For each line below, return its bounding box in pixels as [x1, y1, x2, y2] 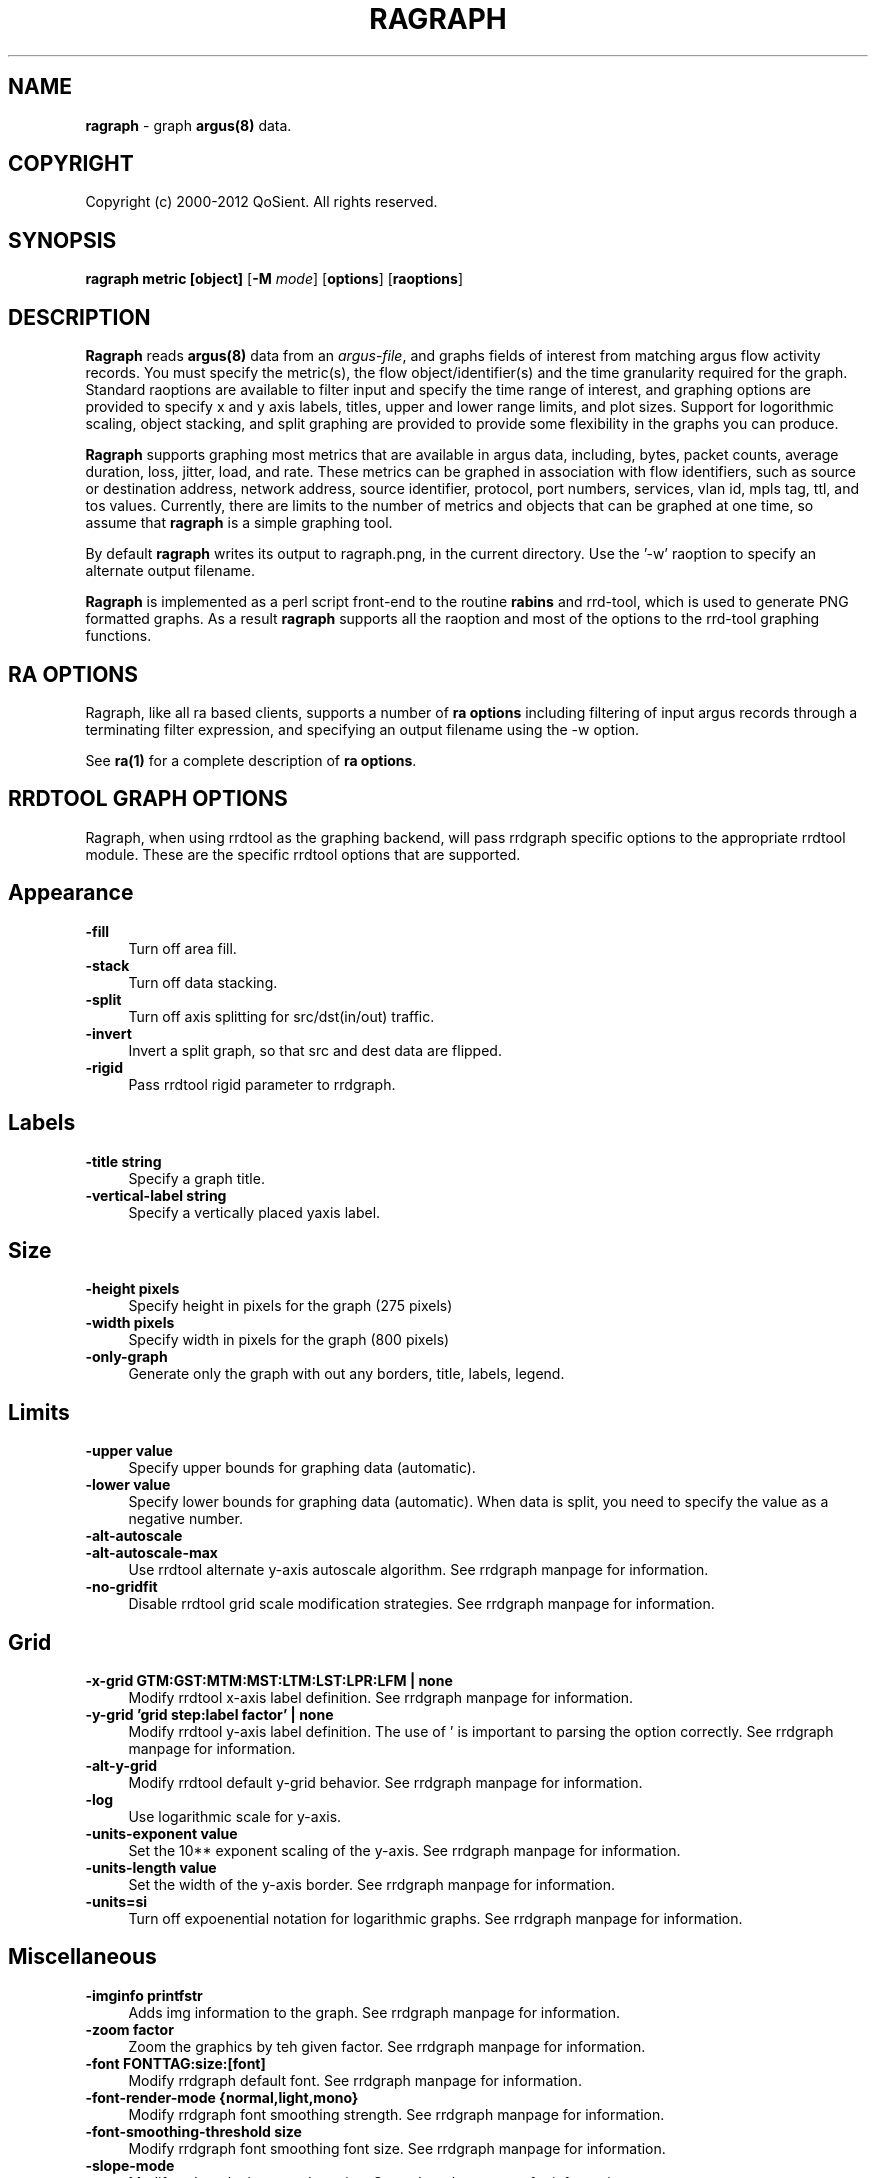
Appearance [8, 880, 134, 906]
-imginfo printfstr [85, 1986, 203, 2004]
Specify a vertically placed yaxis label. [128, 1203, 381, 1221]
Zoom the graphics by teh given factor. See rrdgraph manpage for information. [128, 2037, 646, 2055]
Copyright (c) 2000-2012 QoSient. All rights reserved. [85, 193, 438, 211]
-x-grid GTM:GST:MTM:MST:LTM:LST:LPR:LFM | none [85, 1672, 453, 1690]
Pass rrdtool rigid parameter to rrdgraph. [128, 1075, 396, 1093]
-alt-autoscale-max [85, 1544, 218, 1562]
